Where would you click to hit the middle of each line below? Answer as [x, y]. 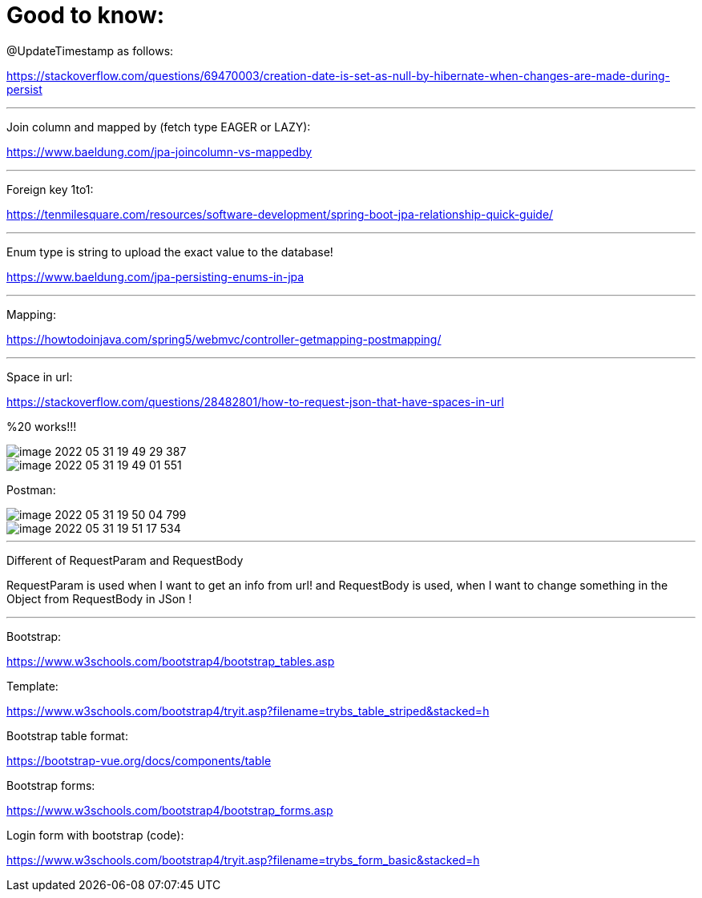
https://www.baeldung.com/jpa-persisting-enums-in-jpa [155, 276]
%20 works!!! [42, 426]
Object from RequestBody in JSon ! [99, 598]
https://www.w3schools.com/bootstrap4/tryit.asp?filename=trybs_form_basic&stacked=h [243, 860]
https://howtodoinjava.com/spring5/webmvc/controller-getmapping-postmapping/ [224, 339]
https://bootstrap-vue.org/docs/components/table [139, 760]
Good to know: [86, 15]
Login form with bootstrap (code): [95, 835]
